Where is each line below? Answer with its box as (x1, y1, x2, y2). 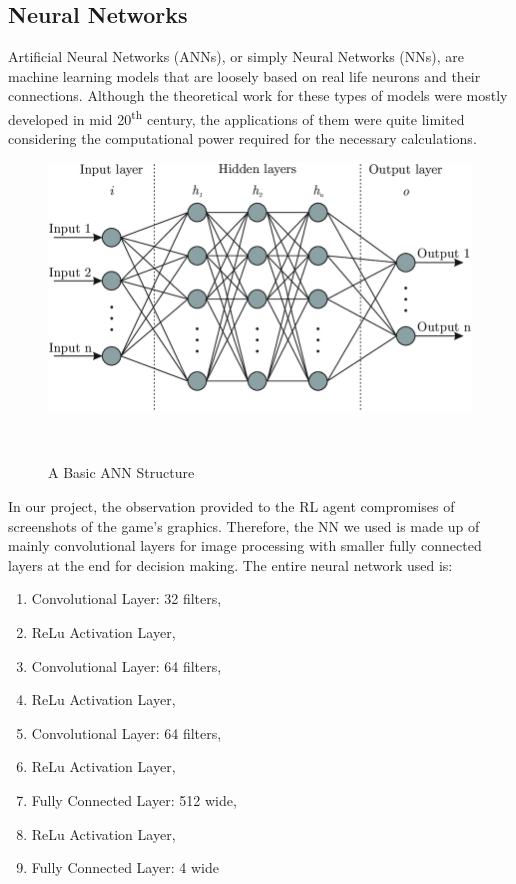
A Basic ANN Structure (48, 462, 195, 483)
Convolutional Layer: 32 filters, (31, 588, 222, 609)
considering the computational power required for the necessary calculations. (8, 128, 477, 149)
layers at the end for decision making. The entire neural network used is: (8, 554, 453, 575)
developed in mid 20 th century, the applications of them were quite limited (8, 105, 465, 129)
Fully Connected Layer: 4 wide (31, 857, 219, 878)
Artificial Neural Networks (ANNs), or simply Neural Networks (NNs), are (8, 46, 465, 67)
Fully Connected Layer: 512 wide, (31, 789, 237, 810)
